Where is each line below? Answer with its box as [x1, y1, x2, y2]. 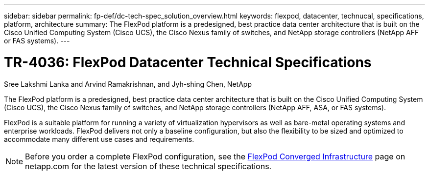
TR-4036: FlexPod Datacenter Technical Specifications [4, 54, 372, 71]
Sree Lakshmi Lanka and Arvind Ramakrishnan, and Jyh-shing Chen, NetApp [4, 79, 252, 88]
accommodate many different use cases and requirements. [4, 135, 194, 143]
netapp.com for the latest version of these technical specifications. [25, 161, 272, 171]
